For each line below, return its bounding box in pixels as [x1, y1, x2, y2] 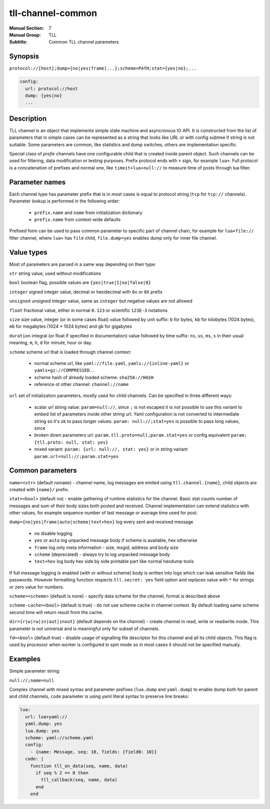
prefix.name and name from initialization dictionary [34, 210, 142, 216]
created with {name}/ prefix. [9, 486, 69, 492]
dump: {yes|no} [25, 93, 62, 98]
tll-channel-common [9, 8, 97, 19]
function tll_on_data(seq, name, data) [30, 763, 128, 769]
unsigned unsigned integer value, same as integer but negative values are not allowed [9, 298, 192, 304]
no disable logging [34, 530, 72, 536]
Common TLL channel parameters [48, 39, 119, 45]
